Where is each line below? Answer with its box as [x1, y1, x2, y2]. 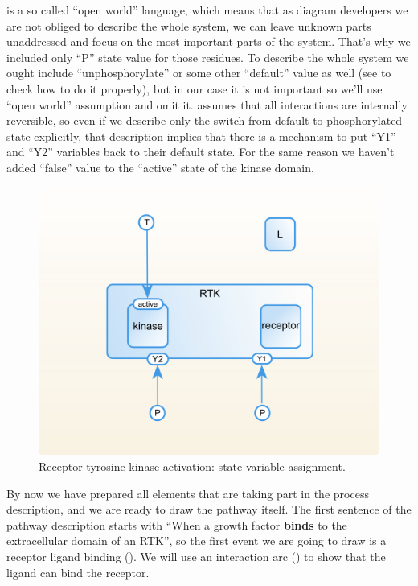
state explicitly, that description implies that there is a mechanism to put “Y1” [6, 127, 396, 144]
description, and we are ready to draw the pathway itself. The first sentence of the [6, 501, 412, 518]
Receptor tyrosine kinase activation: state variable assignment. [39, 458, 346, 475]
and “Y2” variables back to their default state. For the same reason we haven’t [6, 143, 395, 160]
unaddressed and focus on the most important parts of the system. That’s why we [6, 33, 411, 50]
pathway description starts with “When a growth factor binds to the [6, 516, 347, 533]
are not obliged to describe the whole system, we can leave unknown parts [6, 17, 371, 34]
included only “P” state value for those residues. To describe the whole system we [6, 48, 409, 65]
